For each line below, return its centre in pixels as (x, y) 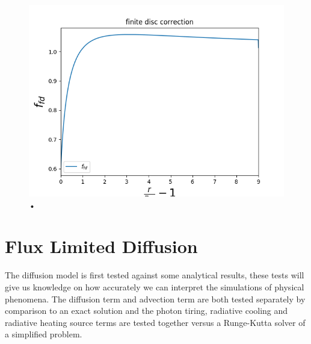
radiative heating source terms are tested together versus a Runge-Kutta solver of (155, 322)
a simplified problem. (44, 334)
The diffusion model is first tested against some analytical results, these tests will (155, 275)
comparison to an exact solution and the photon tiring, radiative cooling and (146, 311)
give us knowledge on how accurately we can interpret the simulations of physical (155, 286)
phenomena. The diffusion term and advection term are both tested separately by (155, 299)
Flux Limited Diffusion (101, 246)
